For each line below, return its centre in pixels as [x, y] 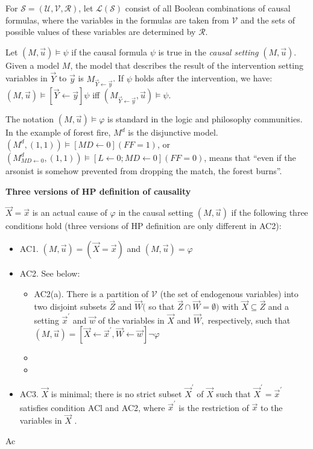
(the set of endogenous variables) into [229, 293]
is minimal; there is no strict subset [116, 394]
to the [271, 407]
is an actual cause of [70, 212]
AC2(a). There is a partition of [91, 293]
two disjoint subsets [70, 306]
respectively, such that [249, 320]
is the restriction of [214, 407]
